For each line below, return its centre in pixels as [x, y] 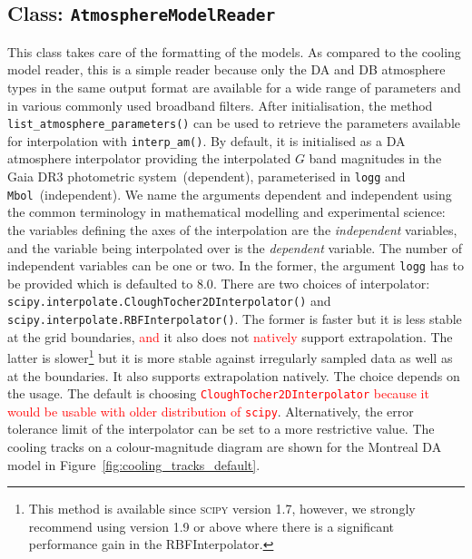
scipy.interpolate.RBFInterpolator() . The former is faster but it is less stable [235, 319]
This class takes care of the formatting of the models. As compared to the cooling [234, 51]
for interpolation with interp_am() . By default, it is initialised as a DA [206, 140]
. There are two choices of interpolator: [321, 283]
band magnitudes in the [375, 158]
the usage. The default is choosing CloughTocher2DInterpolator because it [218, 393]
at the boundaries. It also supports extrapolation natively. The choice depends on [234, 375]
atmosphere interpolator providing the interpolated [149, 158]
